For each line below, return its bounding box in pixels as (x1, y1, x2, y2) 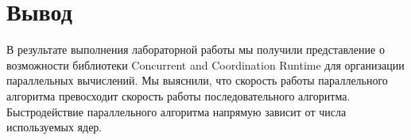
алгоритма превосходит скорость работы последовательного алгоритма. (6, 87, 351, 104)
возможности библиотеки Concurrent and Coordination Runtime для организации (6, 56, 405, 73)
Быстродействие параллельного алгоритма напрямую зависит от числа (6, 103, 347, 119)
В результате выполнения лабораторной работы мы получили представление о (6, 41, 385, 58)
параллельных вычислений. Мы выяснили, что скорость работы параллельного (6, 72, 388, 89)
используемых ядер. (6, 119, 103, 135)
